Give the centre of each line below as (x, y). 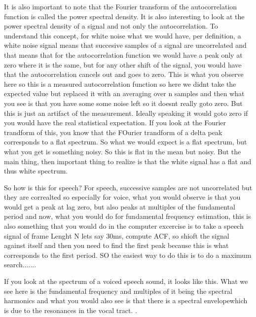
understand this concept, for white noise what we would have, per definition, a (123, 35)
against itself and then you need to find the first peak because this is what (116, 245)
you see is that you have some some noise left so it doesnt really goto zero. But (123, 103)
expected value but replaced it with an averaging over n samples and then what (124, 93)
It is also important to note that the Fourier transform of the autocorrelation (121, 6)
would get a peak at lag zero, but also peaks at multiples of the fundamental (120, 206)
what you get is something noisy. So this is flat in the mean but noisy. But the (123, 151)
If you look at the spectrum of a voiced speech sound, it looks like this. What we (126, 281)
